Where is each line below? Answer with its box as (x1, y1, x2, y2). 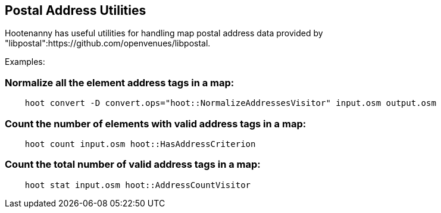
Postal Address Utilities (5, 3, 146, 18)
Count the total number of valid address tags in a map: (5, 158, 261, 171)
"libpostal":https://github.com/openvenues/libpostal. (5, 38, 211, 49)
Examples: (5, 57, 45, 67)
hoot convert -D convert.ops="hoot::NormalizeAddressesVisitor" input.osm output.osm (24, 98, 436, 108)
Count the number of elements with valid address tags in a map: (5, 117, 306, 130)
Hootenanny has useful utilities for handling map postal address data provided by (5, 28, 323, 39)
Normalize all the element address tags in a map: (5, 76, 234, 89)
